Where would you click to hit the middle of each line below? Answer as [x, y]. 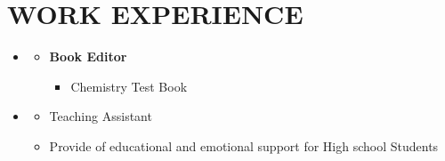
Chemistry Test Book [129, 86]
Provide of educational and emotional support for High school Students [244, 145]
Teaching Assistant [101, 116]
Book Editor [88, 56]
